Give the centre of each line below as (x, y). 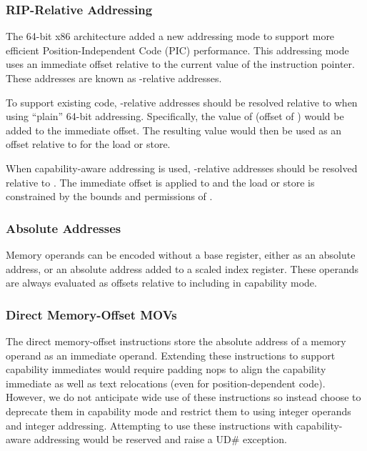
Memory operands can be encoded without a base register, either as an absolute (181, 254)
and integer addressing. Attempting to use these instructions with (150, 425)
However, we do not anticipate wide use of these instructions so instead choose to (183, 397)
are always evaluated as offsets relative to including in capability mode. (161, 283)
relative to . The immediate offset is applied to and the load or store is (160, 182)
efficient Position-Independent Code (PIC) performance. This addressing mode (177, 50)
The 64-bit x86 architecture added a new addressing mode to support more (170, 36)
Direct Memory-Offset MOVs (91, 314)
